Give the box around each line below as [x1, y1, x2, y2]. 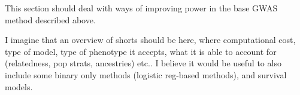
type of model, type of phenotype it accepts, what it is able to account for [5, 45, 277, 57]
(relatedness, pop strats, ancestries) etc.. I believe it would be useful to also [5, 57, 281, 69]
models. [5, 80, 33, 93]
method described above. [5, 13, 96, 26]
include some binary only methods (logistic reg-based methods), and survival [5, 68, 287, 81]
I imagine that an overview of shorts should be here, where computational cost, [5, 33, 296, 46]
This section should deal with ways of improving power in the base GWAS [5, 2, 278, 14]
